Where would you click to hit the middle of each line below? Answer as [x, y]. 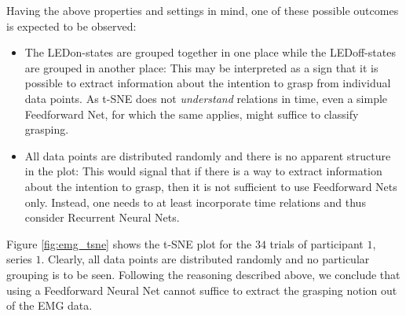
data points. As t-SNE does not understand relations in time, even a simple [206, 98]
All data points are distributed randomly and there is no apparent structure [208, 155]
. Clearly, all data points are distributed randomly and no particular [205, 259]
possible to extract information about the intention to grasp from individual [208, 83]
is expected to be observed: [71, 26]
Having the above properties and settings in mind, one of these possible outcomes [203, 10]
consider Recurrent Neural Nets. [102, 217]
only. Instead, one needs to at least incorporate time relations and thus [195, 202]
